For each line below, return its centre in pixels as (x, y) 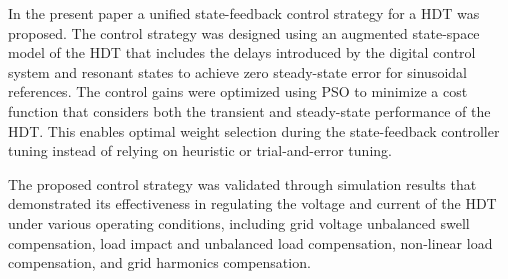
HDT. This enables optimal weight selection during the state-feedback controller (254, 130)
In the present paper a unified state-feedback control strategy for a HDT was (244, 13)
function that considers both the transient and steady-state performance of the (249, 110)
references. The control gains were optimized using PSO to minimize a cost (238, 91)
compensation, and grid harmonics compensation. (159, 262)
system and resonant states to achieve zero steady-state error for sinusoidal (237, 71)
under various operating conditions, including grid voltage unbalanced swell (239, 222)
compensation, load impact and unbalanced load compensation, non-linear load (250, 242)
